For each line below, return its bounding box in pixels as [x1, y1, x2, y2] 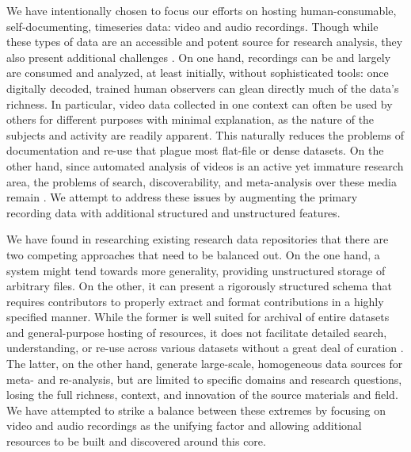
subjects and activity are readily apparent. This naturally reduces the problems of [6, 126, 404, 143]
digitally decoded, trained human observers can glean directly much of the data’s [6, 79, 399, 96]
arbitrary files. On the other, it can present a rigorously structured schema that [6, 278, 392, 294]
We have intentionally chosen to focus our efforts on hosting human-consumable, [6, 2, 397, 18]
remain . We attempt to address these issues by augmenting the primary [6, 189, 358, 205]
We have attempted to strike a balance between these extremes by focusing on [6, 401, 386, 418]
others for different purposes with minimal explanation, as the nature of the [6, 111, 375, 128]
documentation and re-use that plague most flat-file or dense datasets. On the [6, 142, 384, 159]
